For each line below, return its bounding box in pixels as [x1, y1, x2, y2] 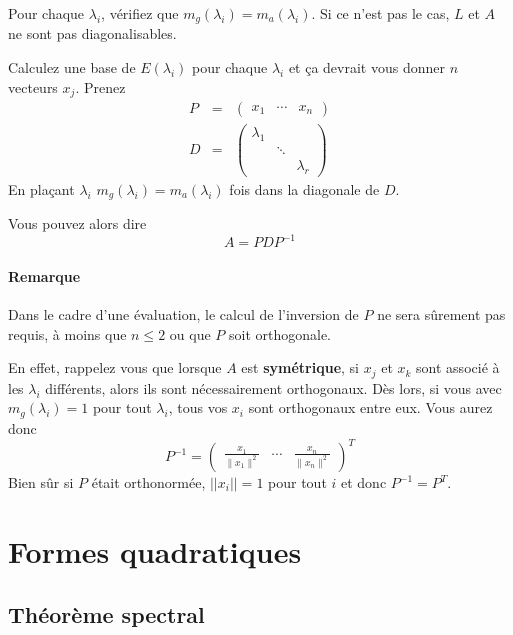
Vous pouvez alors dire [8, 213, 147, 234]
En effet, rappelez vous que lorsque [8, 357, 222, 378]
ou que [169, 323, 211, 344]
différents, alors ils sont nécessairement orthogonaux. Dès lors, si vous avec [45, 377, 502, 398]
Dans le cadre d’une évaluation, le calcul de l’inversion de [8, 304, 359, 325]
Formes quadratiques [8, 530, 302, 571]
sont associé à [416, 357, 500, 378]
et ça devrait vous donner [288, 57, 445, 78]
